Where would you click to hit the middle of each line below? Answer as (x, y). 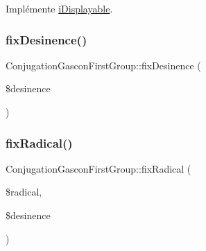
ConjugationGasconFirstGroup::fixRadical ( (98, 168)
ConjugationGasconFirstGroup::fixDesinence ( (103, 65)
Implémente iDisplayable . (59, 8)
